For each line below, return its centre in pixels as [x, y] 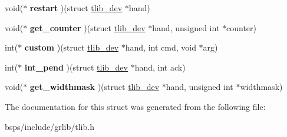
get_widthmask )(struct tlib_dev [95, 87]
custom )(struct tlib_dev [72, 47]
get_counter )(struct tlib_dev [88, 27]
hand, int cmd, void [161, 47]
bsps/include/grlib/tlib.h [50, 126]
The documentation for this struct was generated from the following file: [135, 106]
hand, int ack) [160, 67]
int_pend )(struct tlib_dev [76, 67]
